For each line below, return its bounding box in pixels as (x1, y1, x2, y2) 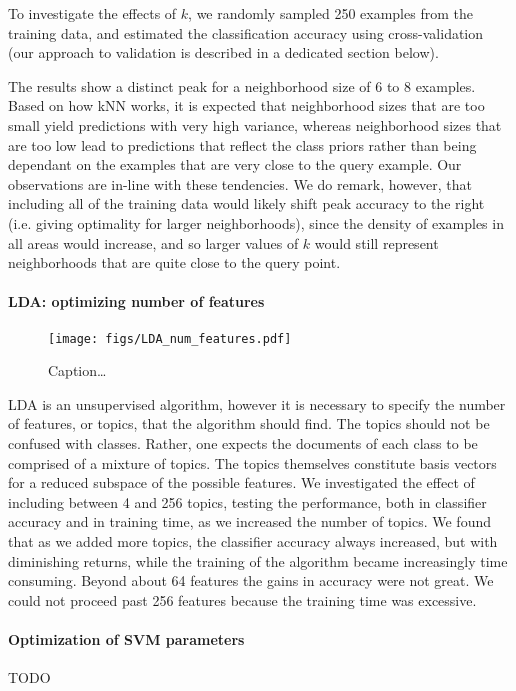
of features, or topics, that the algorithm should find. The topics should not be (8, 413, 490, 434)
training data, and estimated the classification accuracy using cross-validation (8, 22, 484, 43)
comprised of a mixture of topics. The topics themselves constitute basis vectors (8, 452, 497, 473)
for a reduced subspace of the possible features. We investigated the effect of (8, 472, 475, 493)
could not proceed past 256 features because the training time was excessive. (8, 589, 477, 610)
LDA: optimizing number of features (8, 291, 265, 312)
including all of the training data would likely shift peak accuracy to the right (8, 193, 485, 214)
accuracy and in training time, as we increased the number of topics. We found (8, 511, 491, 532)
